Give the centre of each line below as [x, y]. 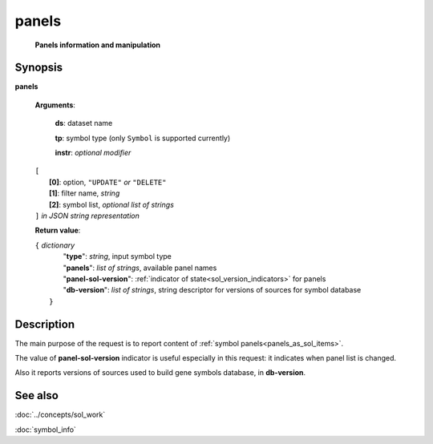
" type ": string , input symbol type [117, 256]
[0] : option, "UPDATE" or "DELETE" [108, 182]
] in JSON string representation [87, 216]
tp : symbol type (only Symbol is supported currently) [143, 138]
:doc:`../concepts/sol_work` [60, 415]
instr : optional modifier [93, 153]
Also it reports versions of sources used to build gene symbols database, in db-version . [160, 373]
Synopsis [39, 68]
